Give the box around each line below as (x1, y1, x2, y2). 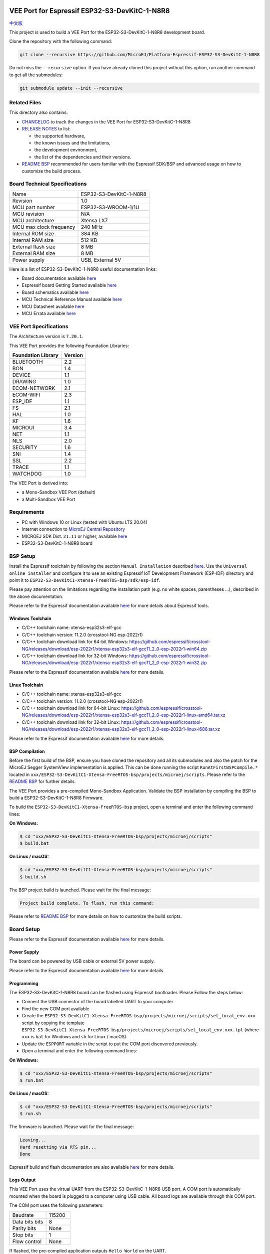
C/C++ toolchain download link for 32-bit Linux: (21, 719, 120, 725)
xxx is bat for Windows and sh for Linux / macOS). (21, 1034, 127, 1040)
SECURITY (12, 444, 37, 451)
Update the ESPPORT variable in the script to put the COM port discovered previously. (21, 1041, 198, 1047)
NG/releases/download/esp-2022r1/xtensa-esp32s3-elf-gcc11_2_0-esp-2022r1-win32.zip (21, 660, 207, 666)
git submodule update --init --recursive (19, 85, 123, 91)
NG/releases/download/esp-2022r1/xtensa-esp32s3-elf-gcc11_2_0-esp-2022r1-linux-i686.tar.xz (21, 726, 220, 732)
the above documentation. (9, 593, 63, 599)
